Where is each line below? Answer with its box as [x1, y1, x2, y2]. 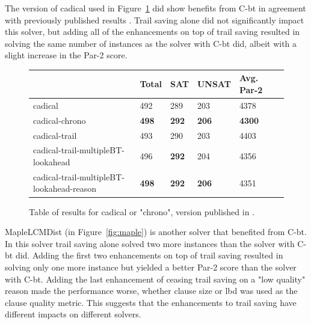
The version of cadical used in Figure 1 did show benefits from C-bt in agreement [5, 2, 306, 14]
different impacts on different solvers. [5, 308, 141, 320]
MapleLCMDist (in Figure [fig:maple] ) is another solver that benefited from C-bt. [5, 225, 307, 238]
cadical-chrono [33, 114, 86, 126]
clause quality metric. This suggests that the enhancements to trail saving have [5, 296, 297, 308]
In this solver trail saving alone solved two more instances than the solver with [5, 237, 295, 249]
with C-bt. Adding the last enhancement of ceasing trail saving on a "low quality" [5, 272, 306, 285]
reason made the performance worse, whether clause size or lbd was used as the [5, 284, 298, 297]
